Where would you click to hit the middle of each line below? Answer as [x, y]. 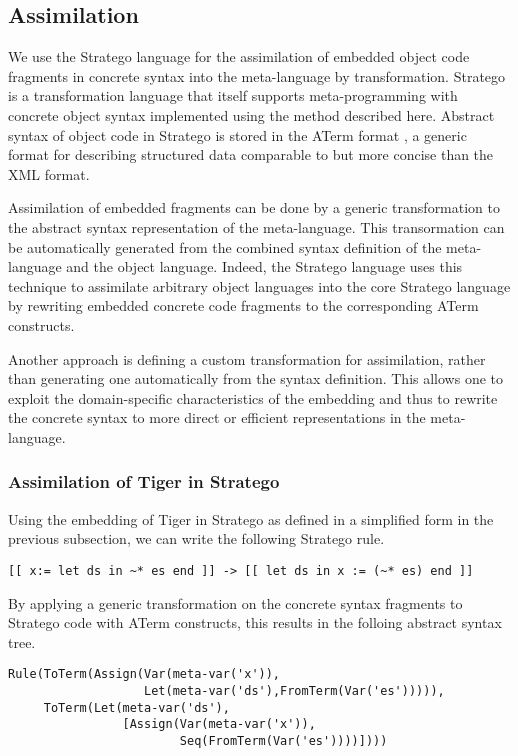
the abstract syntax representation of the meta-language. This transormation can [256, 226]
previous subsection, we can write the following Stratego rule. [196, 538]
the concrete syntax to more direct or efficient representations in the [217, 417]
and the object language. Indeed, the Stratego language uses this [264, 266]
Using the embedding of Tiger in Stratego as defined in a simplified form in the [251, 518]
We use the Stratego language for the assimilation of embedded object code [239, 56]
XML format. [49, 173]
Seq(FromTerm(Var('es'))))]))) [283, 740]
